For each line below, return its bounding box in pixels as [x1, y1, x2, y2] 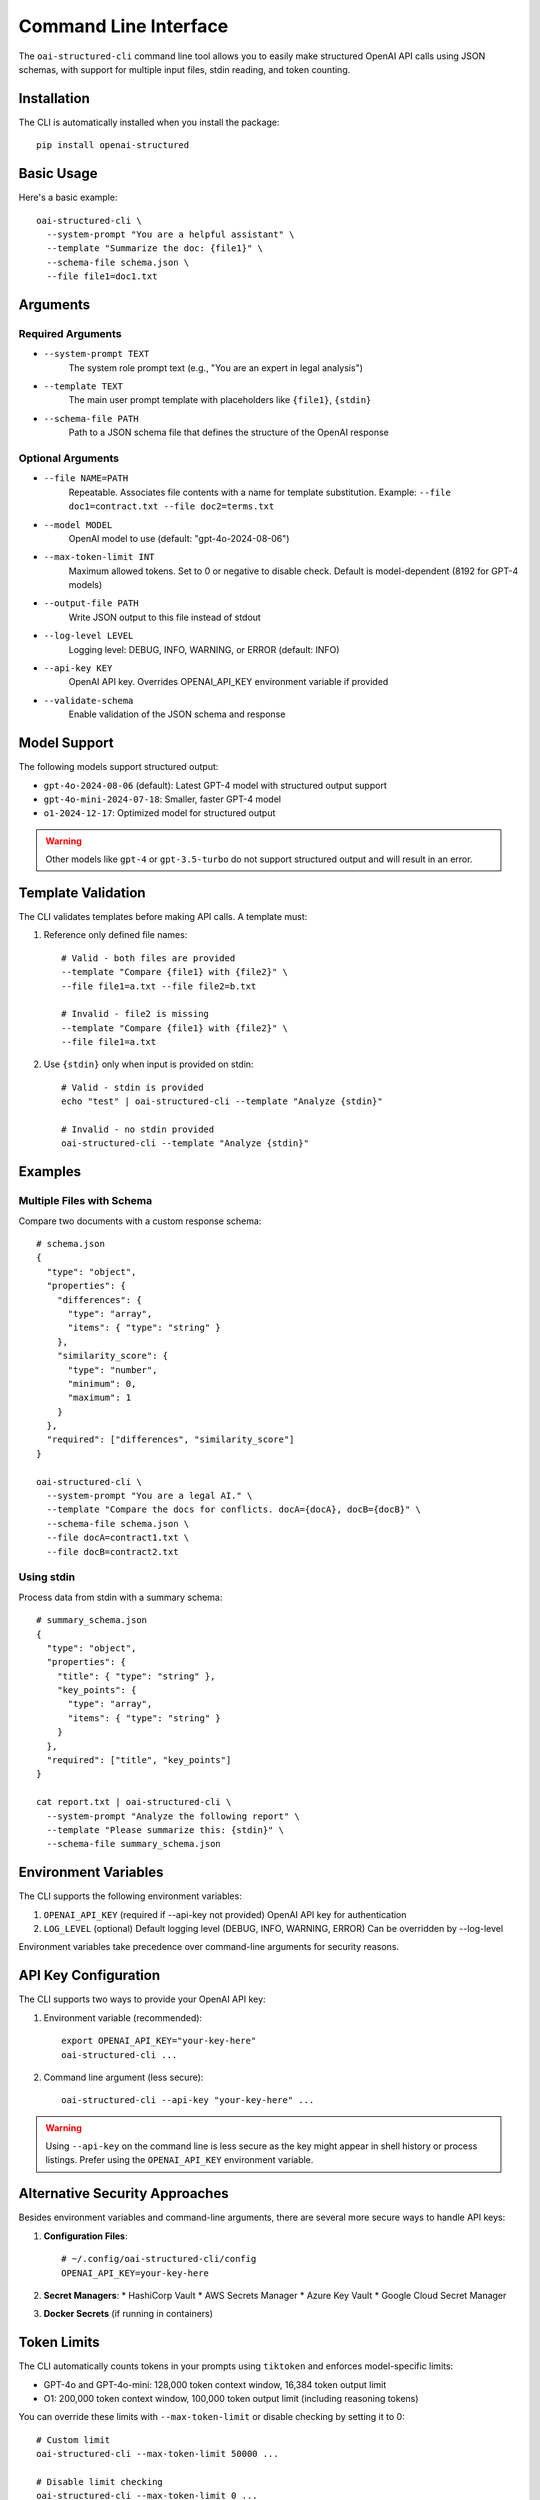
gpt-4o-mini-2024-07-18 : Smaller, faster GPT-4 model [43, 793, 282, 805]
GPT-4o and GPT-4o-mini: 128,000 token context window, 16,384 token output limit [43, 2378, 387, 2390]
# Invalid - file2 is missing [61, 1008, 210, 1020]
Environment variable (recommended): [43, 2011, 203, 2024]
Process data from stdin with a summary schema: [18, 1591, 223, 1603]
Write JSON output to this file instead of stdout [68, 611, 262, 623]
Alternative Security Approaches [18, 2185, 229, 2202]
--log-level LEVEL [43, 630, 134, 642]
